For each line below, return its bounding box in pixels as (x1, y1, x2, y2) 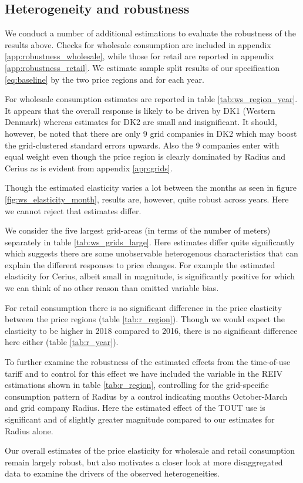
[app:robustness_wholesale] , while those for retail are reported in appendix (5, 50, 274, 62)
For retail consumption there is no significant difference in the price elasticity (5, 301, 282, 313)
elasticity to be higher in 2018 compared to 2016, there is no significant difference (5, 324, 298, 336)
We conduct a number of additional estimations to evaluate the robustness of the (5, 27, 296, 39)
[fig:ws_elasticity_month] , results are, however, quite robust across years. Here (5, 192, 289, 205)
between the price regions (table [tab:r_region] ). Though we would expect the (5, 313, 285, 325)
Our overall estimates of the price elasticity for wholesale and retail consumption (5, 444, 295, 457)
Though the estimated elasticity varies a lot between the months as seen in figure (5, 181, 297, 194)
